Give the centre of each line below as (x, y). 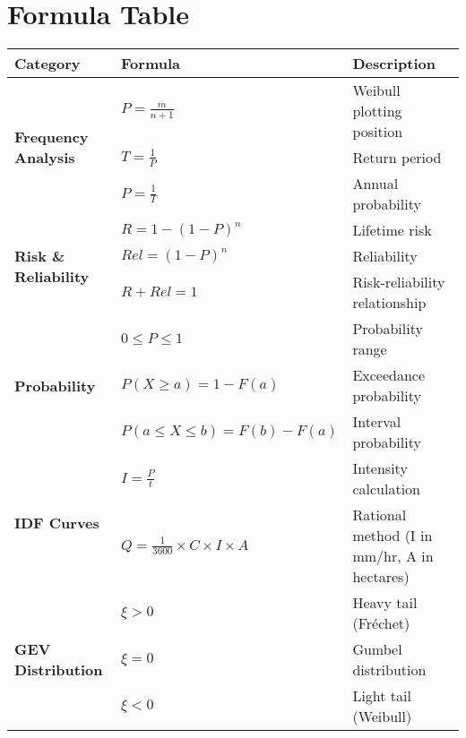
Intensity (380, 468)
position (378, 132)
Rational (380, 515)
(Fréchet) (381, 623)
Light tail (382, 696)
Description (394, 64)
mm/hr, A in (393, 556)
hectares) (381, 577)
